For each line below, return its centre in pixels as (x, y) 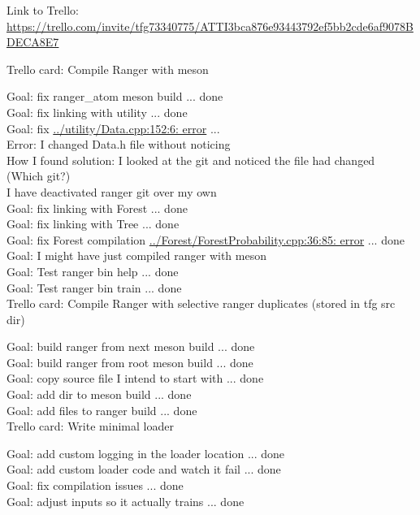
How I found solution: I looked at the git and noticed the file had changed (191, 160)
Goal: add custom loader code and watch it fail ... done (144, 469)
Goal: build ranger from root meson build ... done (130, 362)
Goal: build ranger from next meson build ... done (131, 346)
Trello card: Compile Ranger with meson (108, 69)
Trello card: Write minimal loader (90, 426)
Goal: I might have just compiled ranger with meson (136, 255)
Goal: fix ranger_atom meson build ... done (115, 96)
